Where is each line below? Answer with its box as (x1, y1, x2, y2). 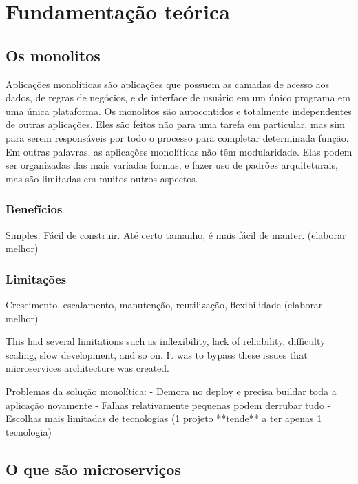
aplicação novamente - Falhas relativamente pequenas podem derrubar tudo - (6, 397, 331, 412)
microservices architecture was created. (6, 361, 169, 375)
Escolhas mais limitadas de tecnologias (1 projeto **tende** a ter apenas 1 (6, 411, 322, 425)
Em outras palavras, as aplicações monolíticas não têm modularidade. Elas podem (6, 144, 352, 158)
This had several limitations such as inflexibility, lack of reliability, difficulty (6, 334, 326, 348)
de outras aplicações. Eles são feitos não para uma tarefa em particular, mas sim (6, 117, 345, 131)
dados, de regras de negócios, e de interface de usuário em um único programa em (6, 90, 350, 105)
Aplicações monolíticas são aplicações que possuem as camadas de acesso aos (6, 76, 330, 91)
